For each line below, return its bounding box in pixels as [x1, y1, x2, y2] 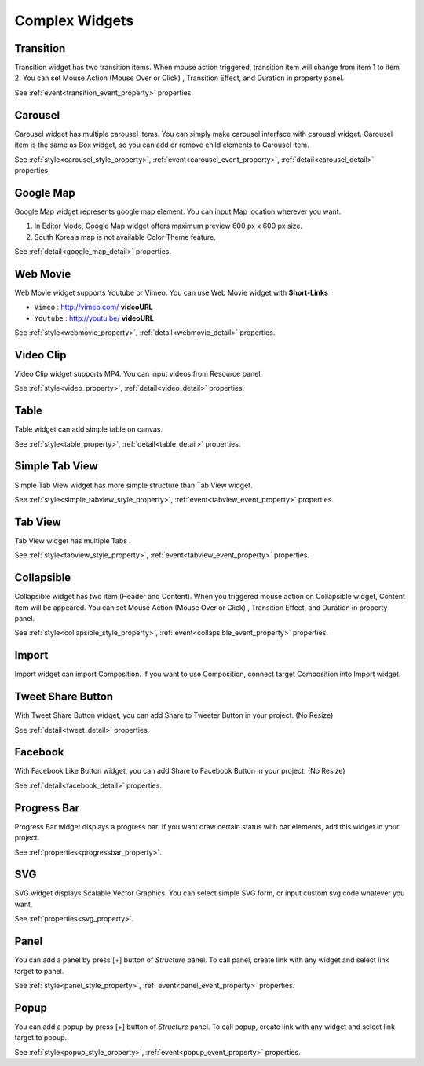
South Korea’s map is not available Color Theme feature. [34, 232, 216, 241]
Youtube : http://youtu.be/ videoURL [34, 313, 155, 322]
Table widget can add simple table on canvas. [14, 425, 163, 434]
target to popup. [14, 1033, 68, 1042]
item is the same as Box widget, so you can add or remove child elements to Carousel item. [14, 140, 309, 149]
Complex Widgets [14, 12, 134, 29]
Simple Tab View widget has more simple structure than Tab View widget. [14, 480, 253, 490]
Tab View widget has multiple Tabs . [14, 535, 131, 546]
